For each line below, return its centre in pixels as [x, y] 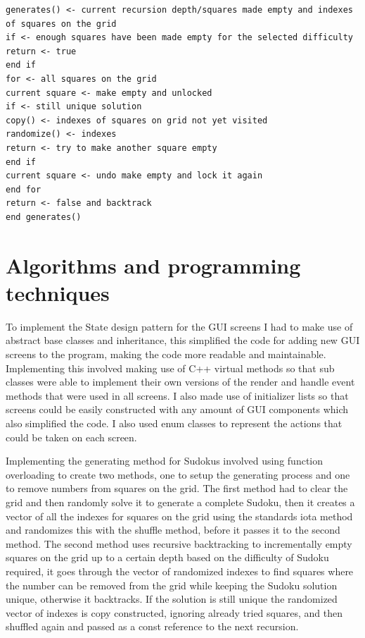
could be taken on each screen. [71, 437]
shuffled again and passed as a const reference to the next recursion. [152, 626]
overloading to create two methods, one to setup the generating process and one [178, 474]
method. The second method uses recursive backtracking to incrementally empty [179, 543]
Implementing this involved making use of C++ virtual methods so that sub [170, 368]
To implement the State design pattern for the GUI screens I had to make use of [179, 326]
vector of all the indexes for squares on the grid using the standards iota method [179, 516]
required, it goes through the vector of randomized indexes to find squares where [180, 571]
